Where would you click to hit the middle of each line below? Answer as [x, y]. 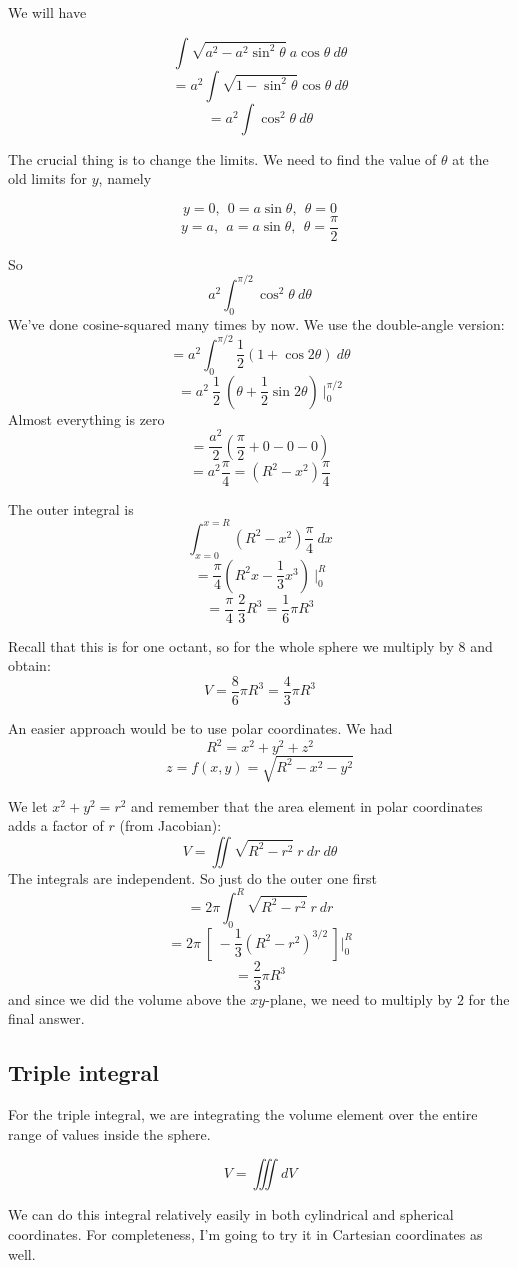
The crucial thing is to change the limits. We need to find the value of [222, 158]
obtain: [29, 665]
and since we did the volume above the [127, 998]
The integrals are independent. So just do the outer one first [193, 877]
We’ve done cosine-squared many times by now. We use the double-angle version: [256, 323]
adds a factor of [56, 825]
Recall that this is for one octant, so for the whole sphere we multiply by [231, 645]
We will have [47, 12]
